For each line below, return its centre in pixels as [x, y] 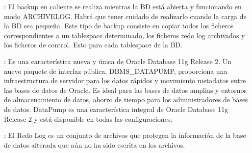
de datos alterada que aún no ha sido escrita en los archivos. [95, 144]
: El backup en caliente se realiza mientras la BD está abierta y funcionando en [123, 6]
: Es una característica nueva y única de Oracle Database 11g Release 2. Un [118, 61]
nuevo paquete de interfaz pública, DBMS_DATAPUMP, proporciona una [116, 71]
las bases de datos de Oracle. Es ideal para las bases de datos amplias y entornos [125, 90]
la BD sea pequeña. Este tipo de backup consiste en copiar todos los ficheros [119, 26]
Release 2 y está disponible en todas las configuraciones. [88, 119]
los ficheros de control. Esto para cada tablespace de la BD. [93, 45]
